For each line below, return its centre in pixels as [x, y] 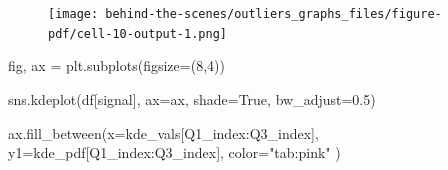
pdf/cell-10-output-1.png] [137, 33]
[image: [73, 14]
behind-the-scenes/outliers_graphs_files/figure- [273, 14]
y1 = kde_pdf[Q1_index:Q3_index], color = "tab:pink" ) [174, 152]
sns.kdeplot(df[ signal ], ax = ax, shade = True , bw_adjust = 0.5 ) [192, 98]
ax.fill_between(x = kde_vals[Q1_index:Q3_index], [163, 132]
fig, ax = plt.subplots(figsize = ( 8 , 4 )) [116, 65]
